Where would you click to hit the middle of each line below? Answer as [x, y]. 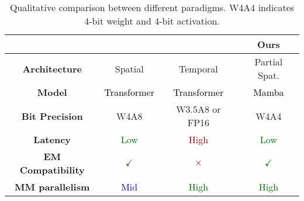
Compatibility [52, 170]
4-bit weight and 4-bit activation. [152, 21]
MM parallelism [52, 187]
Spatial [129, 68]
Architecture [52, 68]
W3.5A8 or [198, 109]
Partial [269, 62]
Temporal [198, 68]
